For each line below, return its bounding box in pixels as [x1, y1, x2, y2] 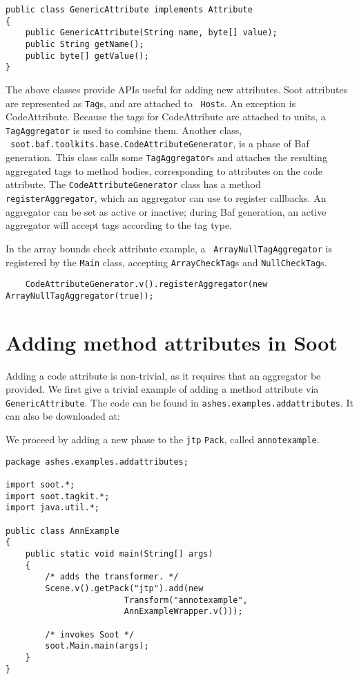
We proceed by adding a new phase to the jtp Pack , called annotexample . [6, 432, 320, 447]
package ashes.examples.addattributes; [6, 456, 188, 467]
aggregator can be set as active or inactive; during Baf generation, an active [6, 204, 327, 218]
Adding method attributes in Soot [6, 328, 338, 356]
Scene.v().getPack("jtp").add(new [45, 583, 204, 593]
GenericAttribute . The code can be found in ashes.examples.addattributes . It [6, 395, 354, 409]
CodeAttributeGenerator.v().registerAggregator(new [25, 279, 268, 290]
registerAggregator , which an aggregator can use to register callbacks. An [6, 191, 327, 205]
